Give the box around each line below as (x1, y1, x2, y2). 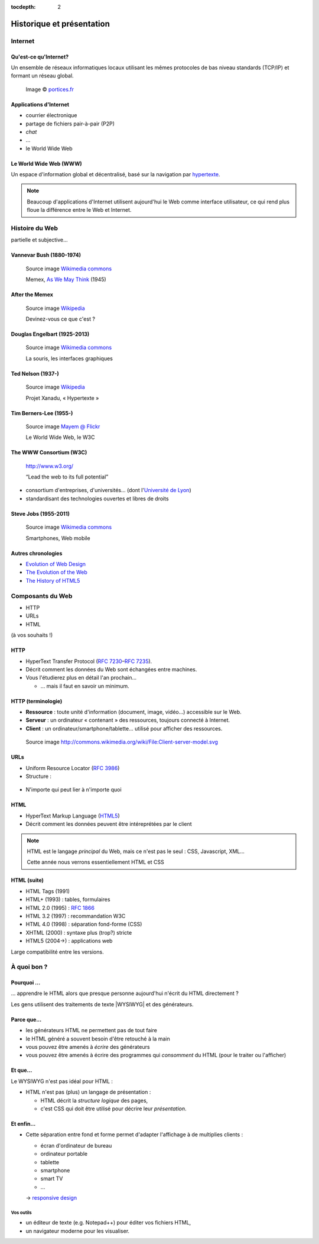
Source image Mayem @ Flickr (25, 423, 100, 430)
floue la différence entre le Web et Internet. (27, 206, 132, 214)
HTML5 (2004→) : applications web (25, 938, 113, 945)
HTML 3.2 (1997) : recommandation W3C (25, 912, 126, 919)
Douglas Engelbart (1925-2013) (11, 330, 90, 337)
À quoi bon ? (11, 963, 48, 971)
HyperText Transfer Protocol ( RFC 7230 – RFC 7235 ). (25, 657, 152, 665)
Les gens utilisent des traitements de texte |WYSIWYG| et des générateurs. (11, 1000, 194, 1008)
